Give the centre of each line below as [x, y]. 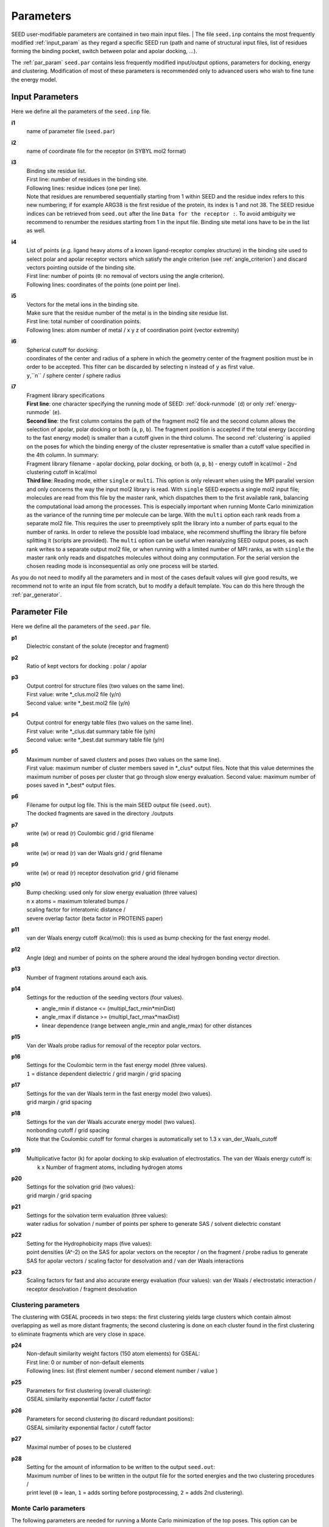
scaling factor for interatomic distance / [76, 909]
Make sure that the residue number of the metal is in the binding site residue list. [127, 313]
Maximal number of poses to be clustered [79, 1447]
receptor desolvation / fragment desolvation [82, 1289]
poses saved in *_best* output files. [71, 785]
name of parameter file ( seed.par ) [71, 131]
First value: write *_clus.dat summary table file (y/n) [91, 731]
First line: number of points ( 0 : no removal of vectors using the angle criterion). [126, 276]
